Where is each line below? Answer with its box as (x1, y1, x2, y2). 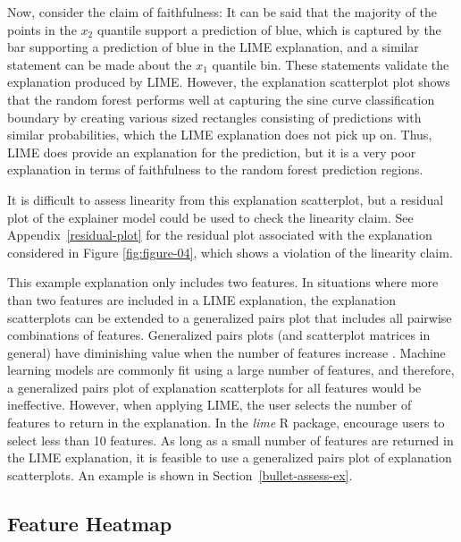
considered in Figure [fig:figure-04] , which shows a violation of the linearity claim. (7, 242, 453, 261)
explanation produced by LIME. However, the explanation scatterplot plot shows (7, 72, 450, 91)
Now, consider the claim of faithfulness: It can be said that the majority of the (7, 3, 438, 21)
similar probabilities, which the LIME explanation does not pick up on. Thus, (7, 125, 432, 144)
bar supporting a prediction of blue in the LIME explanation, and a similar (7, 38, 419, 56)
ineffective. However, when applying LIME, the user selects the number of (7, 395, 412, 414)
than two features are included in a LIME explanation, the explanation (7, 290, 396, 309)
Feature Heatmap (7, 509, 172, 537)
